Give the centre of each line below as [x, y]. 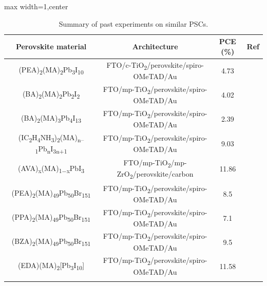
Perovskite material [51, 46]
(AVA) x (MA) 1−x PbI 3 [51, 169]
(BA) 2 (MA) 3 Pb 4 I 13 [51, 119]
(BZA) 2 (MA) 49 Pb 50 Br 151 [51, 242]
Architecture [155, 46]
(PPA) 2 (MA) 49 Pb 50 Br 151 [51, 218]
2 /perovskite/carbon [161, 174]
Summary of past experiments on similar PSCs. [133, 23]
